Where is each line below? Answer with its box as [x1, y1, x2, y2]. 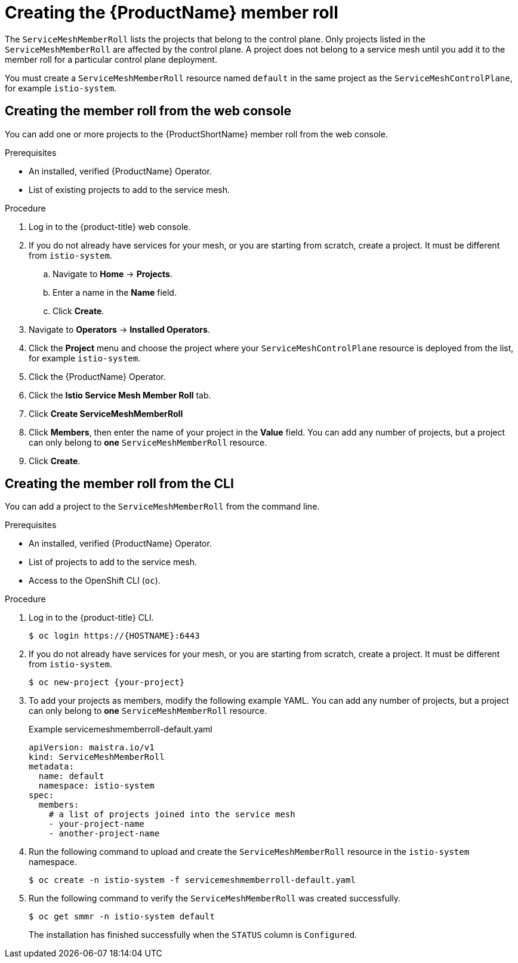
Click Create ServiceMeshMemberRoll [29, 408, 183, 419]
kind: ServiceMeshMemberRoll [29, 752, 165, 762]
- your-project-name [48, 819, 144, 829]
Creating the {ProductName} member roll [5, 2, 338, 23]
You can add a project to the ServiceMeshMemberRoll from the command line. [5, 501, 320, 512]
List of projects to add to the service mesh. [29, 557, 198, 568]
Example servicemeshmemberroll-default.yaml [29, 724, 212, 735]
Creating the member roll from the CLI [5, 476, 234, 492]
